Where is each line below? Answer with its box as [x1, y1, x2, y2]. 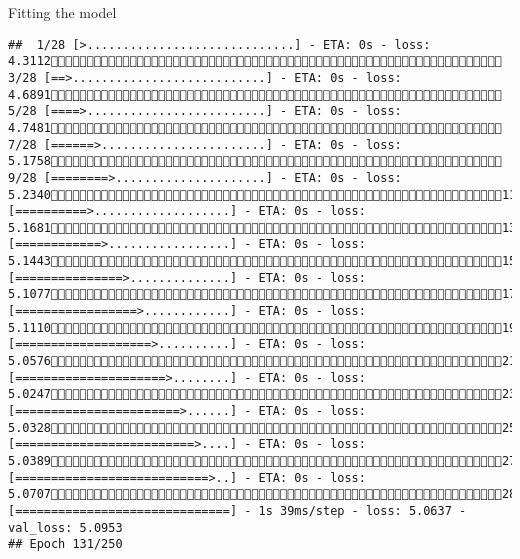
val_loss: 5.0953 [8, 520, 123, 535]
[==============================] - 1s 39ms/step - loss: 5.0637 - [8, 503, 467, 518]
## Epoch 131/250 [8, 537, 123, 552]
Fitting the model [8, 2, 117, 22]
